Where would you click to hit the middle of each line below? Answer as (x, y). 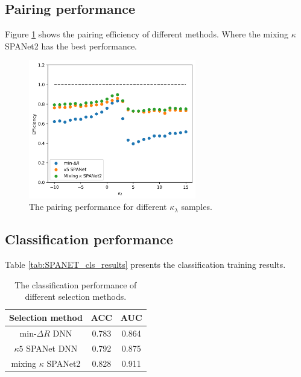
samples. (197, 207)
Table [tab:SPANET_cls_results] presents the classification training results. (145, 265)
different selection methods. (76, 296)
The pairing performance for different (98, 207)
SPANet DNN (52, 348)
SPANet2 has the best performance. (71, 46)
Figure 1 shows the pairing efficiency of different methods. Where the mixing (147, 34)
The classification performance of (76, 284)
